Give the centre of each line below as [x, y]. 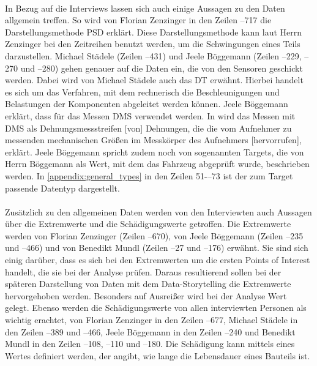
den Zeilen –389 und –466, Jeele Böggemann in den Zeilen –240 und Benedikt [150, 331]
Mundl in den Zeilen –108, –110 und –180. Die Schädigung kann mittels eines [150, 344]
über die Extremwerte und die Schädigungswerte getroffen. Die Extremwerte [148, 224]
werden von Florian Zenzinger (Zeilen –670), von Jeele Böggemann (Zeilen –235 [154, 235]
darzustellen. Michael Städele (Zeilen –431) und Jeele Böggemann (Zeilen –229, [153, 55]
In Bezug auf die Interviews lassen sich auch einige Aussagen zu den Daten [145, 8]
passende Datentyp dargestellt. [62, 188]
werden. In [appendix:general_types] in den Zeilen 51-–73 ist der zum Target [149, 175]
